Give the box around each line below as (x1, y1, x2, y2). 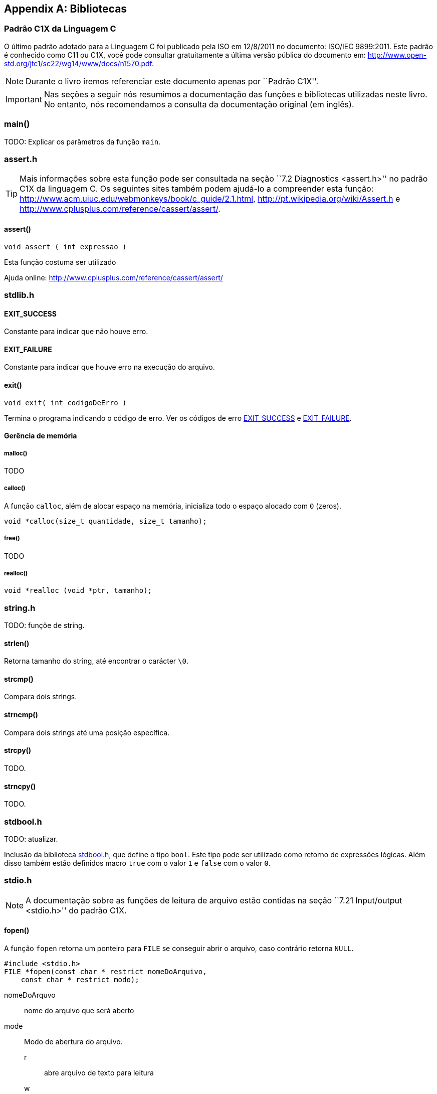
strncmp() (4, 710, 38, 719)
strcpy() (4, 746, 32, 755)
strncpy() (4, 782, 36, 791)
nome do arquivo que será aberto (24, 1006, 134, 1015)
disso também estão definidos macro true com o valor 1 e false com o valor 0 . (4, 858, 271, 867)
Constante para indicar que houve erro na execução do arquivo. (4, 363, 215, 372)
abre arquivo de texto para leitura (44, 1068, 154, 1077)
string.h (4, 602, 36, 613)
